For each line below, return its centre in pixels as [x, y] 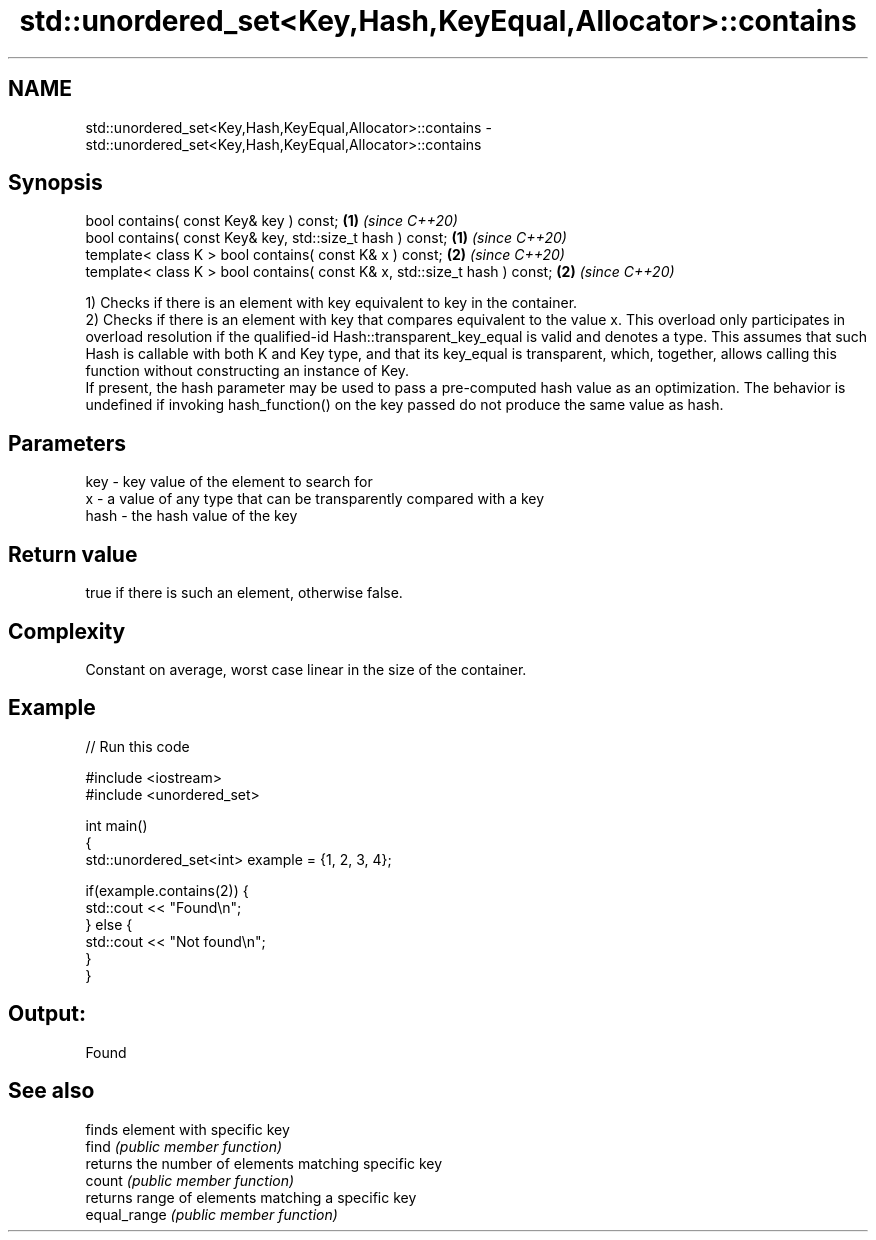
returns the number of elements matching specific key [264, 1163]
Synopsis [55, 183]
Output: [47, 1014]
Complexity [67, 631]
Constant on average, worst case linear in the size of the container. [306, 669]
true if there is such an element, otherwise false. [244, 593]
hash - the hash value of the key [191, 516]
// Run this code [137, 746]
